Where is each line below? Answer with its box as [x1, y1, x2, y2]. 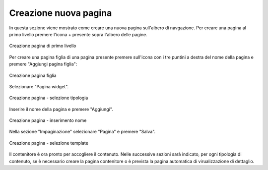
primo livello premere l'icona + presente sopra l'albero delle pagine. [9, 31, 147, 37]
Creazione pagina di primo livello [9, 43, 76, 49]
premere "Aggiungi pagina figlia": [9, 61, 77, 67]
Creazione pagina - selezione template [9, 140, 89, 146]
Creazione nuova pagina [9, 7, 112, 18]
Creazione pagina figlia [9, 72, 57, 78]
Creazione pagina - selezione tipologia [9, 95, 88, 101]
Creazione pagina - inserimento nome [9, 117, 87, 123]
